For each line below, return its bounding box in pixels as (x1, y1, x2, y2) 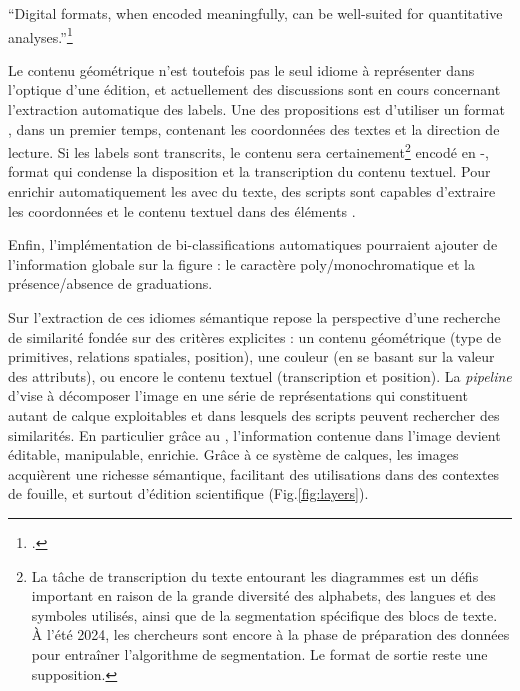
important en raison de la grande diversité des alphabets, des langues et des (31, 585, 496, 606)
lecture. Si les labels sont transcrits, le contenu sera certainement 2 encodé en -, (8, 139, 489, 162)
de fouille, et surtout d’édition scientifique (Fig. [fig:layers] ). (8, 483, 369, 504)
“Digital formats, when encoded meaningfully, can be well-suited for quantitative (8, 3, 503, 23)
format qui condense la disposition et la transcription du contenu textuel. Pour (8, 161, 491, 182)
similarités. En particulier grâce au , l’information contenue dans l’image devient (8, 424, 501, 445)
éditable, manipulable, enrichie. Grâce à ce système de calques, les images (8, 444, 459, 465)
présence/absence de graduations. (8, 273, 213, 294)
